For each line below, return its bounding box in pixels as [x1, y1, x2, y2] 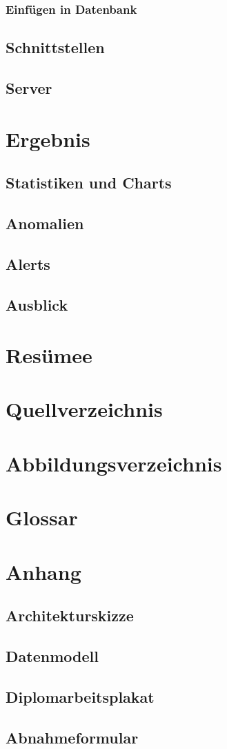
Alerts [6, 253, 50, 274]
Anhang [6, 557, 81, 585]
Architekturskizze [6, 605, 134, 626]
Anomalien [6, 212, 84, 233]
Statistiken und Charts [6, 172, 172, 193]
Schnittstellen [6, 37, 105, 58]
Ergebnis [6, 124, 90, 153]
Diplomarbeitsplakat [6, 685, 155, 707]
